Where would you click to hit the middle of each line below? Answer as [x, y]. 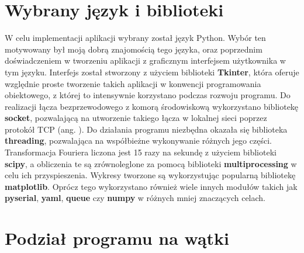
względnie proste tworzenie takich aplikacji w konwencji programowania [133, 83]
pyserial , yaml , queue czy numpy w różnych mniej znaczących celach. [135, 198]
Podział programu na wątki [117, 238]
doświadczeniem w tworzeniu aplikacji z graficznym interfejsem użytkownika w [145, 60]
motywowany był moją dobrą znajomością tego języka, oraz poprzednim [134, 49]
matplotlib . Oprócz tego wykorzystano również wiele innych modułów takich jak [151, 186]
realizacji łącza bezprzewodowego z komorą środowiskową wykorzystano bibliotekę [152, 106]
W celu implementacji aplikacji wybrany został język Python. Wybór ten [135, 38]
